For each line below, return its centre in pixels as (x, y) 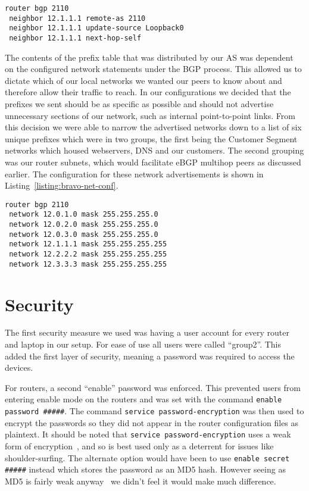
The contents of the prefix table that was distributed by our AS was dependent (149, 57)
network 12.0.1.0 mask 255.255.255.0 (84, 215)
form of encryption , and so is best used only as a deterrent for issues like (139, 446)
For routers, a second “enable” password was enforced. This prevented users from (153, 387)
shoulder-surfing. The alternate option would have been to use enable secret (147, 457)
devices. (19, 368)
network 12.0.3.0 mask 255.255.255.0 (84, 234)
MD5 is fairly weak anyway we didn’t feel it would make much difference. (141, 481)
